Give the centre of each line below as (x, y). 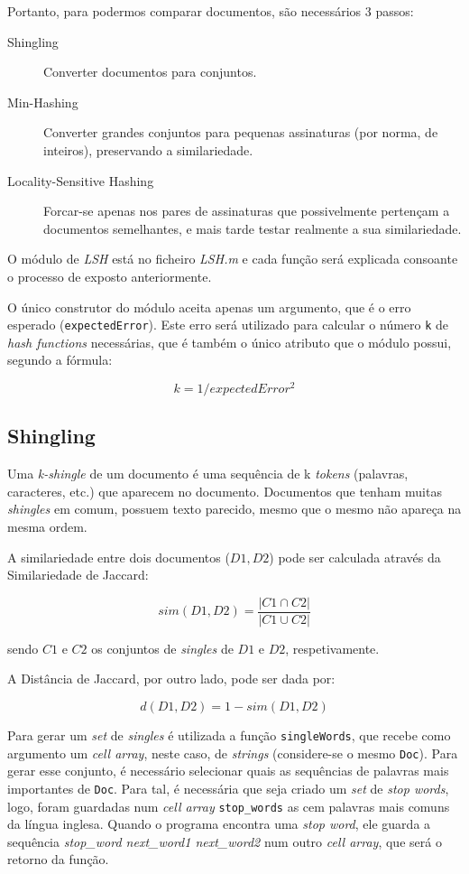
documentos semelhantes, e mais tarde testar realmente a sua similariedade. (253, 228)
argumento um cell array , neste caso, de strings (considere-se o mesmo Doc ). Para (233, 753)
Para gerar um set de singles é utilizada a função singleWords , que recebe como (229, 735)
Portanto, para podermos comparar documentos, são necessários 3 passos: (211, 11)
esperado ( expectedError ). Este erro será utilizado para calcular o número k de (228, 325)
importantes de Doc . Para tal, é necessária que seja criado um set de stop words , (228, 788)
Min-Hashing (43, 102)
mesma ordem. (47, 527)
